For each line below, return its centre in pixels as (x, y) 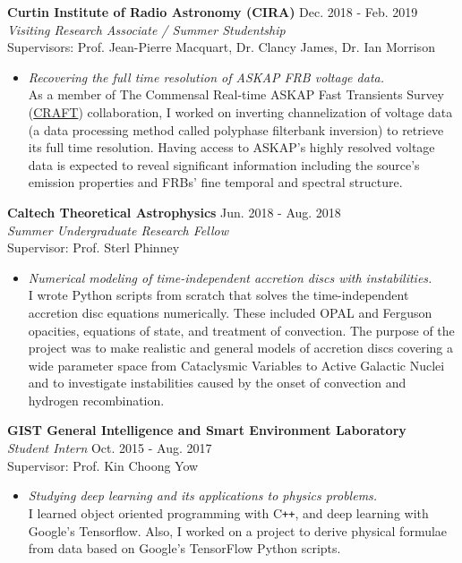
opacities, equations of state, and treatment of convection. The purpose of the (241, 330)
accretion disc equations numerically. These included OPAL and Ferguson (230, 312)
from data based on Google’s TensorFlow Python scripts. (184, 548)
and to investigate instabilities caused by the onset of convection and (217, 383)
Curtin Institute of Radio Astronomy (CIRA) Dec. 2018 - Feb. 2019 (213, 12)
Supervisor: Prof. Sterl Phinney (94, 247)
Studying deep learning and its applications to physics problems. (203, 495)
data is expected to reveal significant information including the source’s (224, 164)
